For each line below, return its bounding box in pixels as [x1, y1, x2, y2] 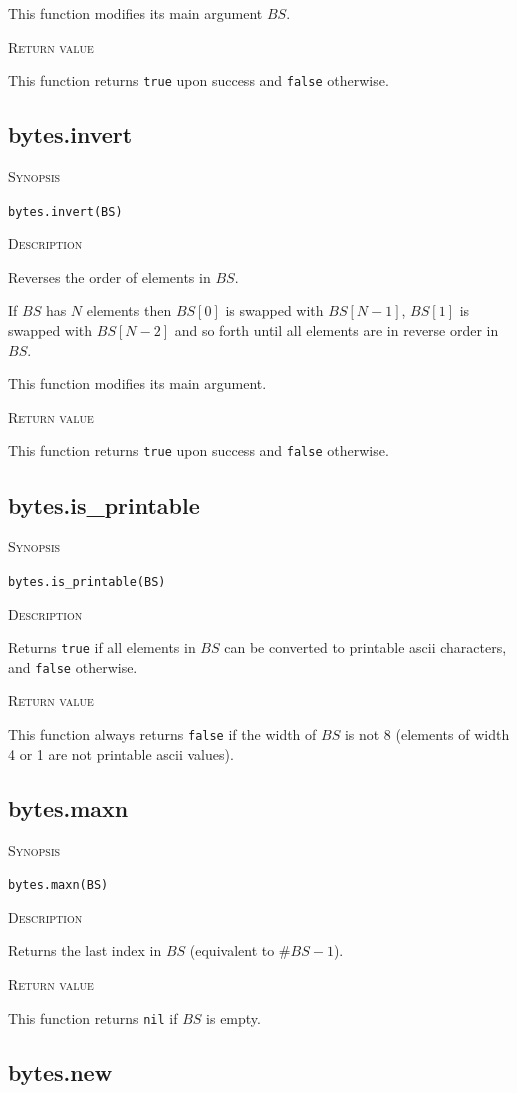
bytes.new [8, 1056, 113, 1087]
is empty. [206, 1007, 261, 1028]
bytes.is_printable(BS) [8, 574, 166, 589]
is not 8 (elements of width [344, 724, 510, 745]
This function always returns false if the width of [8, 724, 317, 745]
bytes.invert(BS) [8, 204, 123, 219]
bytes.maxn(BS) [8, 878, 109, 893]
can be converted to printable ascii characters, [224, 637, 507, 658]
